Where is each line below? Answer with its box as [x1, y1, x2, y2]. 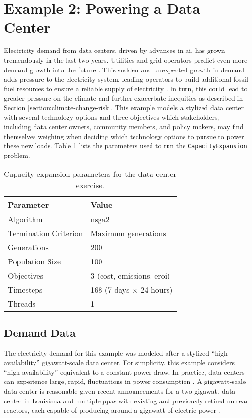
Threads [8, 297, 36, 309]
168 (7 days [90, 283, 130, 295]
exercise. [76, 179, 104, 191]
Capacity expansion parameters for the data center [4, 168, 177, 179]
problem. [4, 150, 30, 160]
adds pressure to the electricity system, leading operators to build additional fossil [4, 74, 248, 84]
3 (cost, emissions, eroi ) [90, 269, 170, 281]
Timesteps [8, 283, 43, 295]
